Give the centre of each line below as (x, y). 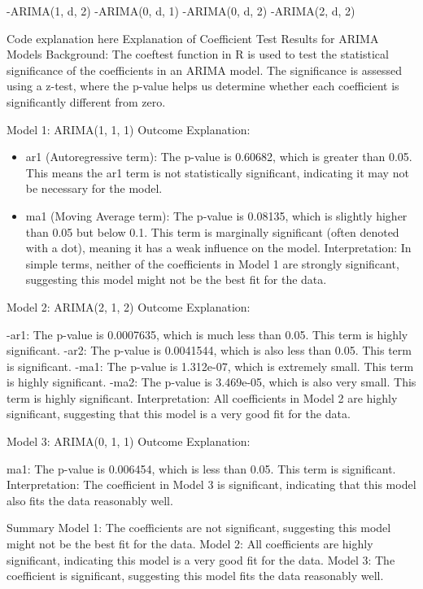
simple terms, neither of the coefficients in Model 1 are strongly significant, (212, 263)
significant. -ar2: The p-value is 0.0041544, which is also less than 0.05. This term (209, 350)
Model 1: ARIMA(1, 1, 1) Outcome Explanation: (129, 129)
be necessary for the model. (94, 188)
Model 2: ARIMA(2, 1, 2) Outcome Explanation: (129, 306)
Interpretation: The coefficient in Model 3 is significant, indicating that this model (211, 484)
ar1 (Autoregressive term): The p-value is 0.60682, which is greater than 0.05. (219, 157)
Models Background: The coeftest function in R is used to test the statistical (198, 54)
